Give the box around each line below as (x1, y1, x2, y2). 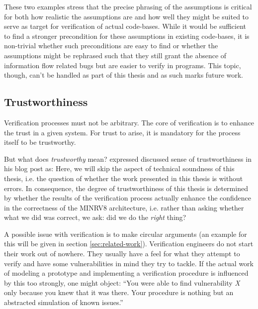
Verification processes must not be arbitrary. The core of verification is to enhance (4, 117, 255, 127)
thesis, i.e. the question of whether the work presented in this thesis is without (4, 173, 243, 183)
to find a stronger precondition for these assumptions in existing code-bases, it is (4, 30, 250, 41)
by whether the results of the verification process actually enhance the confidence (4, 193, 252, 203)
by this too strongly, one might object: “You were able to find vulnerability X (4, 277, 240, 288)
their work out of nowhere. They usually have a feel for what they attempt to (4, 248, 240, 259)
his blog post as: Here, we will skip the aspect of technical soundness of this (4, 163, 235, 174)
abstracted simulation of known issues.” (4, 297, 123, 308)
